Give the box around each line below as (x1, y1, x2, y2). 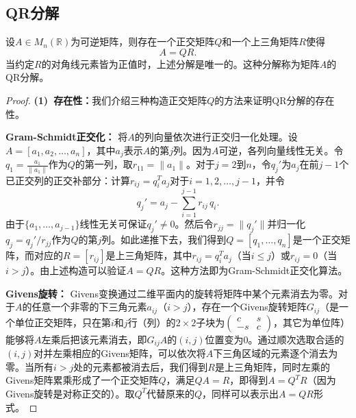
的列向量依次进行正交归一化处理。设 (134, 130, 298, 144)
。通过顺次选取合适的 (248, 332, 344, 346)
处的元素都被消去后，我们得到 (73, 359, 208, 373)
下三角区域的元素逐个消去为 (213, 346, 338, 360)
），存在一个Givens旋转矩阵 (187, 299, 307, 314)
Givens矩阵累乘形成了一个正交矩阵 (5, 373, 159, 387)
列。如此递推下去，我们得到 (101, 232, 227, 247)
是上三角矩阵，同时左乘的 (214, 359, 330, 373)
